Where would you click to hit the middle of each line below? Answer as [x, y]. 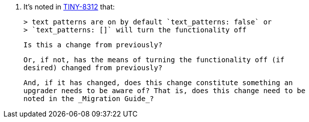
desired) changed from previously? [93, 68]
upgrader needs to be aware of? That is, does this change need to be [164, 91]
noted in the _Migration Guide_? [89, 99]
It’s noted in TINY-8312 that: [69, 7]
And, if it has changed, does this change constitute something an [158, 83]
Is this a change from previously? [93, 45]
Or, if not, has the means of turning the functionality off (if [154, 60]
